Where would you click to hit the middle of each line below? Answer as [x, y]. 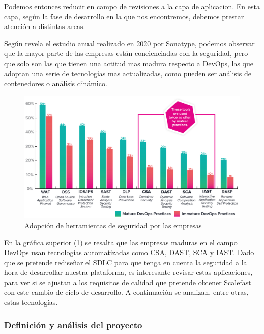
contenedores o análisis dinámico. [56, 83]
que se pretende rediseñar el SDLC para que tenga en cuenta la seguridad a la [126, 262]
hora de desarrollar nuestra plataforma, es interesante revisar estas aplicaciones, [128, 272]
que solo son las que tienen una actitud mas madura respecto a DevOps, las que [129, 63]
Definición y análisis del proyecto [73, 325]
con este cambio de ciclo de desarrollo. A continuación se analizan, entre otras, [126, 292]
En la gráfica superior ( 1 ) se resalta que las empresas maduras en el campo [121, 242]
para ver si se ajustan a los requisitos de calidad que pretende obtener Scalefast [128, 282]
